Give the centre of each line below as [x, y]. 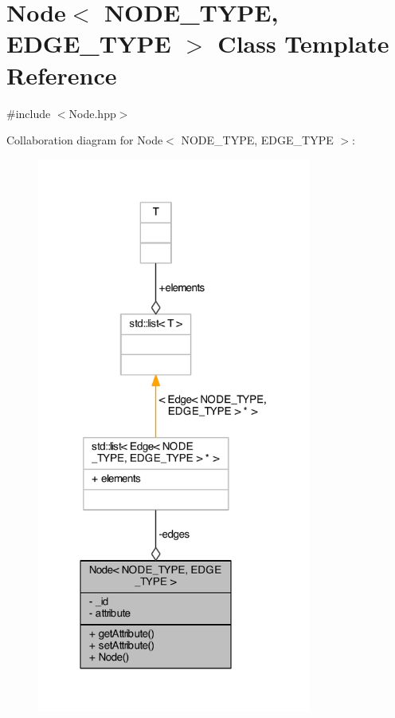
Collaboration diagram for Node [85, 140]
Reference [62, 75]
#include [29, 113]
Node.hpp [92, 113]
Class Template [303, 43]
